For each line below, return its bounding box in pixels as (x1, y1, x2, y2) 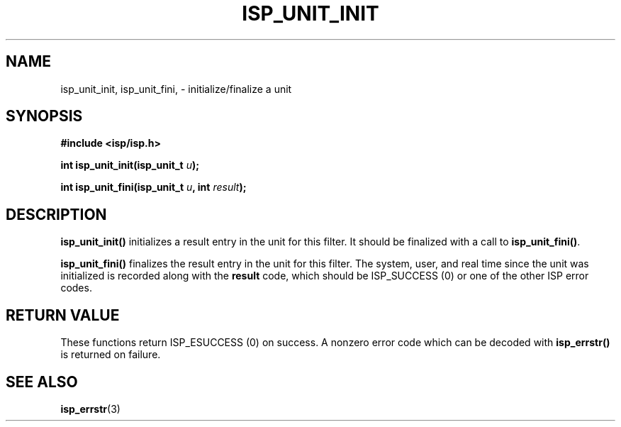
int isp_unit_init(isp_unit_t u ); (60, 159, 199, 172)
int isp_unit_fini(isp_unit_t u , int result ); (60, 181, 247, 194)
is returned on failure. (60, 348, 161, 361)
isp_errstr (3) (60, 402, 121, 415)
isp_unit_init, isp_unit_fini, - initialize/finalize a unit (60, 82, 292, 95)
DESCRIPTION (6, 205, 107, 223)
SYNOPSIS (6, 107, 83, 126)
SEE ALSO (6, 372, 78, 391)
